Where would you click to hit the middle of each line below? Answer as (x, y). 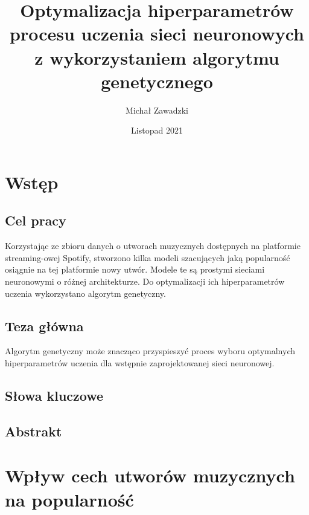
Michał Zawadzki (157, 110)
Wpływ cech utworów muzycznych (150, 475)
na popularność (69, 499)
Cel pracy (36, 220)
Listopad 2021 (157, 130)
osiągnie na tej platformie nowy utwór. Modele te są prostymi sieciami (135, 269)
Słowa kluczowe (54, 396)
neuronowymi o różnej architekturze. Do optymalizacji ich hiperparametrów (145, 281)
